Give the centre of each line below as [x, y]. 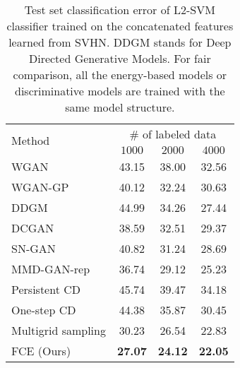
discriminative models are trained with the [120, 91]
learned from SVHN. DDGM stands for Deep [120, 42]
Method [31, 140]
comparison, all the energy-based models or [120, 75]
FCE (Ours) [41, 351]
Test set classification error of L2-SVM [120, 10]
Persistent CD [46, 289]
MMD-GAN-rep [51, 269]
